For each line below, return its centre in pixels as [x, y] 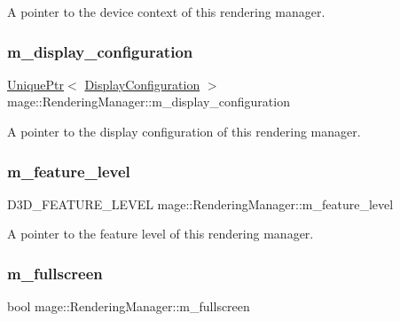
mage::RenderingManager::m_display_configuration [149, 102]
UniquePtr [36, 84]
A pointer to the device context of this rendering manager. [166, 12]
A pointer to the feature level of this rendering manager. [161, 234]
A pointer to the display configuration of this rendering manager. [184, 131]
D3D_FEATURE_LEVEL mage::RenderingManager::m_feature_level [200, 204]
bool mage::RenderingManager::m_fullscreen [129, 306]
